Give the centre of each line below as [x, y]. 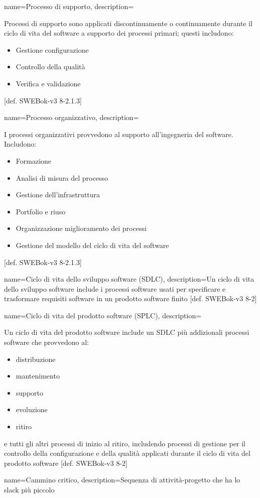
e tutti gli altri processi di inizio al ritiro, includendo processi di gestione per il [125, 443]
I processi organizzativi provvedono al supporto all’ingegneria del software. [119, 134]
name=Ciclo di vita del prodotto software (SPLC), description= [103, 315]
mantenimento [38, 376]
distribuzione [36, 359]
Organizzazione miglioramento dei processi [81, 228]
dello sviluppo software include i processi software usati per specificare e [115, 288]
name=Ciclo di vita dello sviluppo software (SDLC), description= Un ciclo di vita [129, 279]
